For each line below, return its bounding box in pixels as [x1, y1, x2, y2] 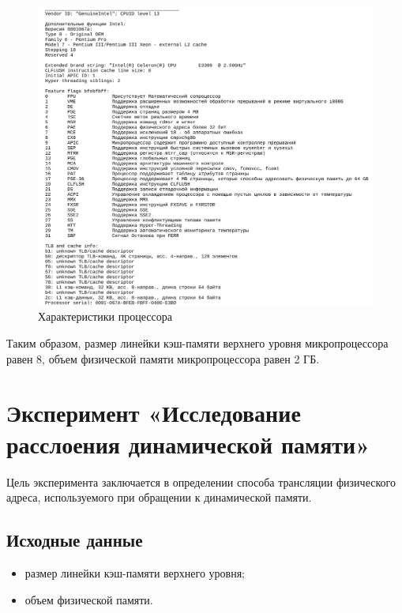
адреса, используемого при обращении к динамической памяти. [6, 489, 312, 506]
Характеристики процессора [38, 308, 172, 325]
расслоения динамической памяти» [6, 427, 370, 460]
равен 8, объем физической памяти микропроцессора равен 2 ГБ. [6, 350, 320, 367]
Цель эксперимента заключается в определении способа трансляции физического [6, 473, 396, 490]
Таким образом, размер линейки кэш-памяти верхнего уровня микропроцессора [6, 335, 389, 352]
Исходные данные [6, 528, 143, 552]
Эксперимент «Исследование [6, 397, 301, 429]
